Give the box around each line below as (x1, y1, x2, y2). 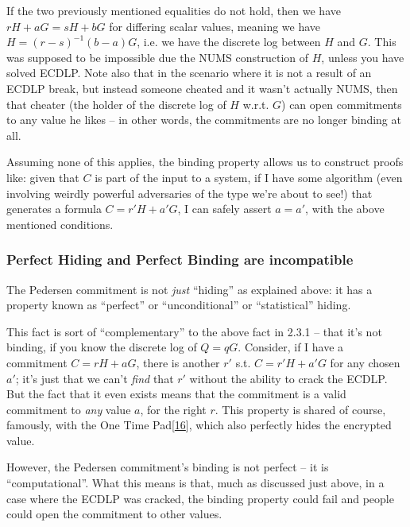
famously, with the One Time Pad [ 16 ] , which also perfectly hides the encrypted (6, 417, 392, 433)
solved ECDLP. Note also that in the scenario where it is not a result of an (6, 64, 372, 81)
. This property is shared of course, (215, 401, 386, 417)
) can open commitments (281, 95, 402, 112)
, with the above (305, 200, 385, 217)
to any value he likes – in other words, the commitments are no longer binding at (6, 111, 401, 128)
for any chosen (330, 354, 400, 370)
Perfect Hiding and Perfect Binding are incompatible (6, 250, 354, 269)
